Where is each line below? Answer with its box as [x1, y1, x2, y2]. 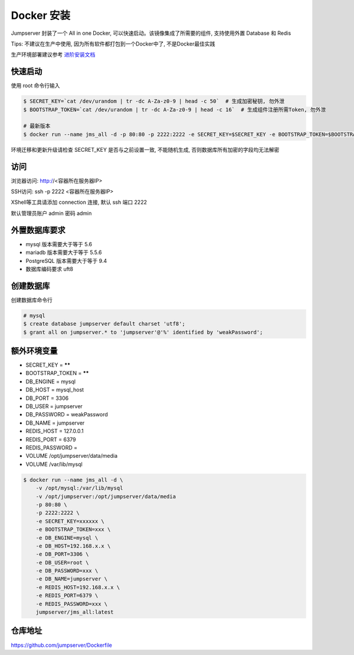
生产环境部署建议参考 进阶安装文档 [11, 51, 96, 58]
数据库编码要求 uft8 [25, 265, 74, 272]
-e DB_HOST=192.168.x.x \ [35, 542, 111, 549]
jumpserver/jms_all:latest [35, 609, 114, 615]
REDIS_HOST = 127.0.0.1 [25, 428, 84, 435]
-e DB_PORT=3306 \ [35, 551, 89, 558]
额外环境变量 [11, 346, 58, 356]
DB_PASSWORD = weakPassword [25, 411, 109, 418]
